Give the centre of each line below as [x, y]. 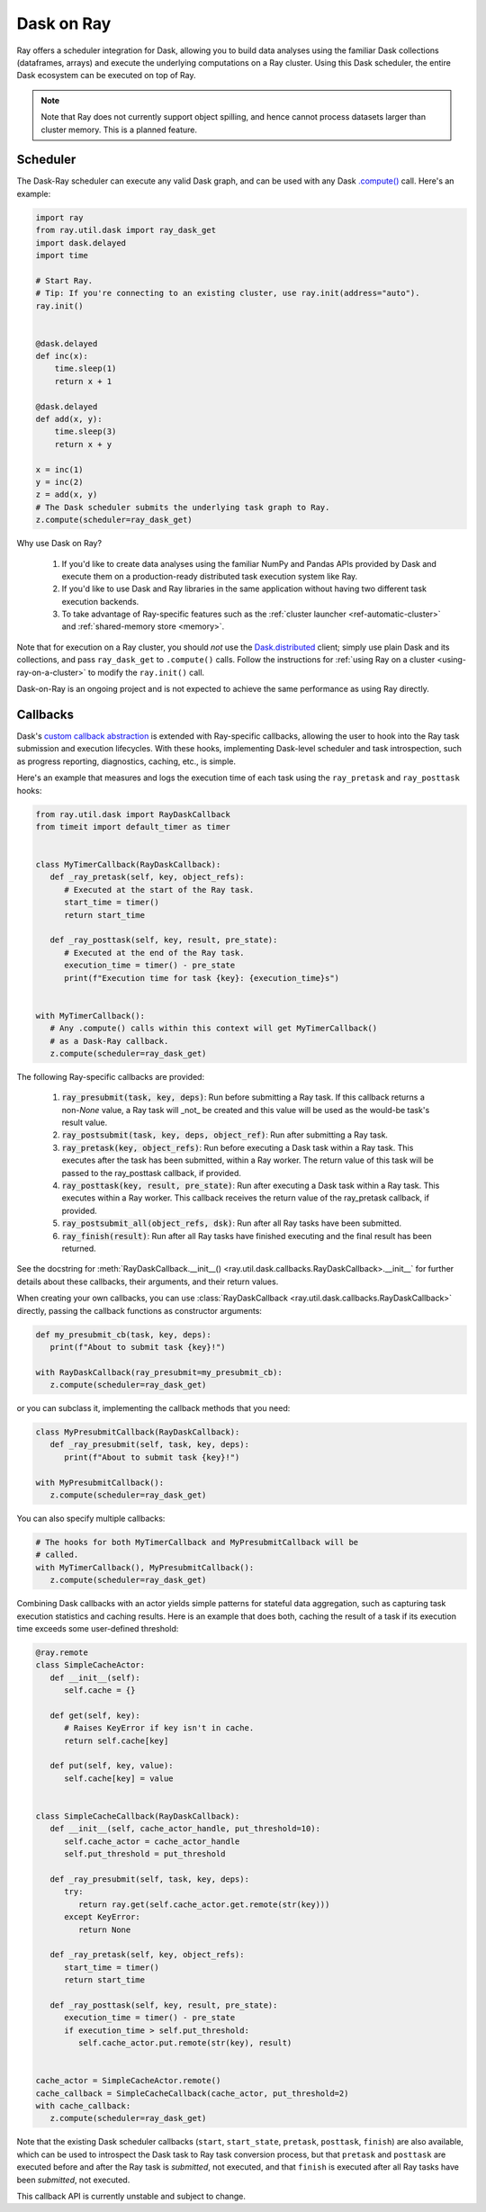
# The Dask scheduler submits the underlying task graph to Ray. [183, 507]
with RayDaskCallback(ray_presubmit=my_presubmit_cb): [159, 1372]
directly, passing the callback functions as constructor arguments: [139, 1310]
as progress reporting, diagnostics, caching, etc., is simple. [126, 761]
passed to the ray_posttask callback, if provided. [152, 1173]
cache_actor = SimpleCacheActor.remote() [128, 2081]
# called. [57, 1555]
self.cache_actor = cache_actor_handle [152, 1841]
